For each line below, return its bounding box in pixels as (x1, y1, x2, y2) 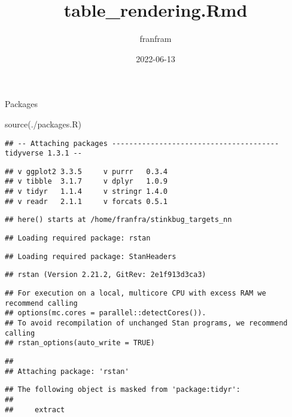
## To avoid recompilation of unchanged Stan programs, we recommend (5, 319, 288, 328)
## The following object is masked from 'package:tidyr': (5, 385, 241, 394)
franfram (139, 32, 172, 45)
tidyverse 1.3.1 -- (5, 149, 82, 158)
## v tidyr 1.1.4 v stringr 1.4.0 (5, 187, 168, 196)
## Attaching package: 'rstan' (5, 367, 129, 376)
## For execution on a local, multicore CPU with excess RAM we (5, 289, 266, 298)
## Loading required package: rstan (5, 234, 151, 243)
